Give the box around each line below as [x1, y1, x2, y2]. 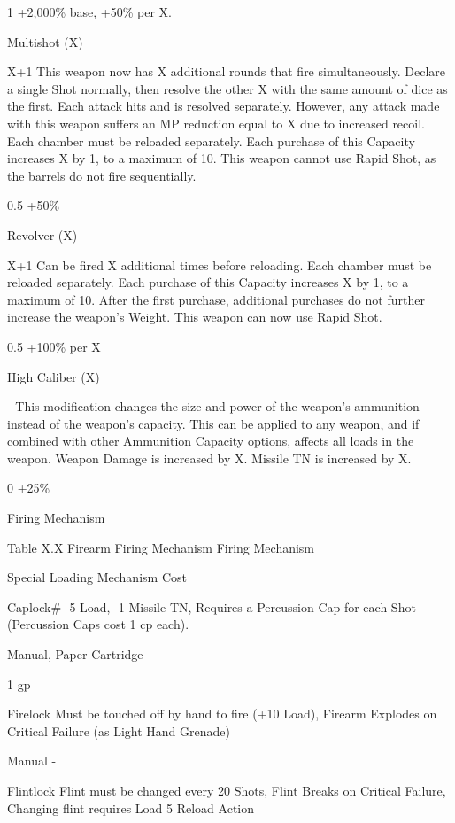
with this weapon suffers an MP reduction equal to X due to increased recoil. [7, 113, 425, 132]
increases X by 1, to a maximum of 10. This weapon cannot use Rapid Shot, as [7, 149, 436, 167]
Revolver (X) [7, 225, 78, 244]
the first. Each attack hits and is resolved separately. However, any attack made [7, 97, 440, 115]
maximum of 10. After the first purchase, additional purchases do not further [7, 290, 425, 308]
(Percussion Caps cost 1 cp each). [7, 615, 189, 633]
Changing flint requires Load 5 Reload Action [7, 798, 255, 817]
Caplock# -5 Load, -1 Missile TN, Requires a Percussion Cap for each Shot [7, 597, 416, 616]
